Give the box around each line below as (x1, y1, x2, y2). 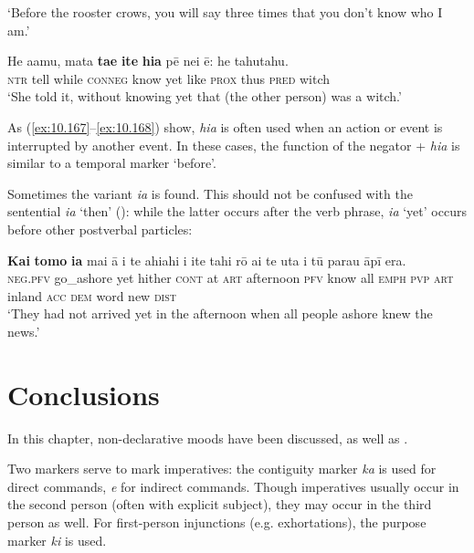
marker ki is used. (7, 530, 107, 549)
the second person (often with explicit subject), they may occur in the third (7, 495, 432, 514)
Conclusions (7, 375, 160, 412)
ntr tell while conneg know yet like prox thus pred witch (7, 68, 330, 88)
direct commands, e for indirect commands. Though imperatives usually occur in (7, 476, 459, 496)
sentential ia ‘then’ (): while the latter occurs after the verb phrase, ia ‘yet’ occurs (7, 202, 467, 221)
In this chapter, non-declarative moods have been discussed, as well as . (7, 428, 408, 447)
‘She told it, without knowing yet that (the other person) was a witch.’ (7, 87, 402, 106)
